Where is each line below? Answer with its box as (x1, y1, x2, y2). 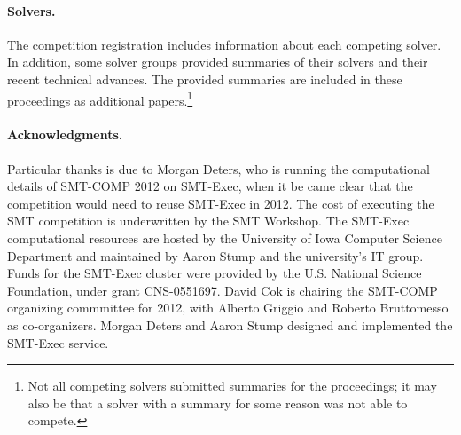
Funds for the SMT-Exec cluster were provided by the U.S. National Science (7, 264, 422, 282)
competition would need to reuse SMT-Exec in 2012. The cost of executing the (7, 194, 434, 212)
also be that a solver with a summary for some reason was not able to (27, 393, 408, 412)
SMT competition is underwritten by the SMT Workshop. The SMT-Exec (7, 211, 410, 230)
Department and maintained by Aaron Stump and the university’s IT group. (7, 246, 424, 265)
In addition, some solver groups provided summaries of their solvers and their (7, 52, 428, 71)
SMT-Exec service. (7, 333, 109, 352)
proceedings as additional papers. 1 (7, 88, 193, 109)
